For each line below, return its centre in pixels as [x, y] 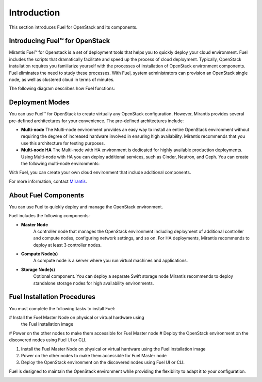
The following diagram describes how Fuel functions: [62, 88]
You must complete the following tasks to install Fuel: [62, 308]
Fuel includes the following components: [49, 216]
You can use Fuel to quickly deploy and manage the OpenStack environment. [86, 207]
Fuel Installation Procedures [52, 297]
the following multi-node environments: [60, 164]
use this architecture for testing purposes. [63, 143]
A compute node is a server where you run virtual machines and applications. [111, 261]
